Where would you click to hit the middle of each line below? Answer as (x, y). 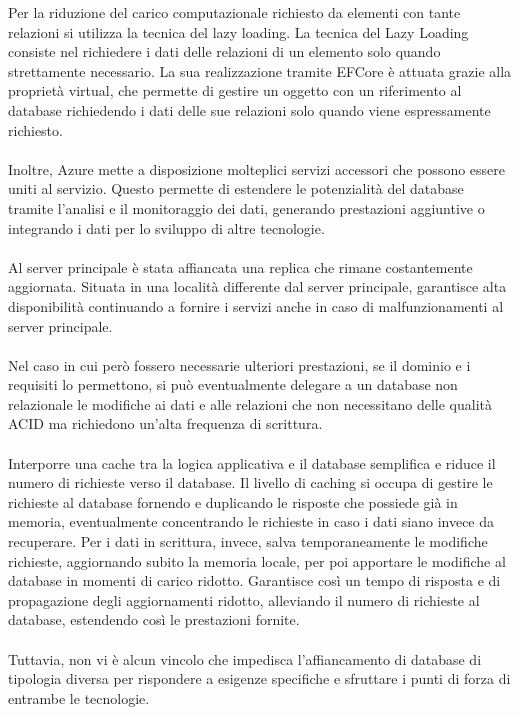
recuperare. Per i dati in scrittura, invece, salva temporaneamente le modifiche (248, 541)
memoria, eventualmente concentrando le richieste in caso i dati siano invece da (251, 521)
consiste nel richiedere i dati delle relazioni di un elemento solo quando (224, 51)
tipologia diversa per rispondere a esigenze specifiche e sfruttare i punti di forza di (259, 678)
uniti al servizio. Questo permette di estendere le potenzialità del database (236, 188)
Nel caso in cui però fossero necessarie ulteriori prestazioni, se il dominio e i (239, 364)
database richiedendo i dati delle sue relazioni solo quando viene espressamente (249, 109)
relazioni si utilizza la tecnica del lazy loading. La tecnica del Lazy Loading (238, 31)
